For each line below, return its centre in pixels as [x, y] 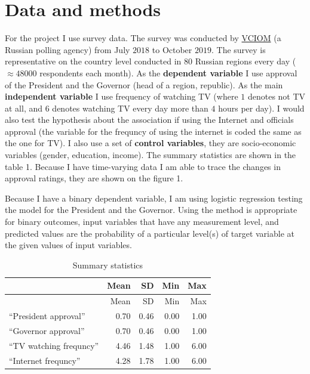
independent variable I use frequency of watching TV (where [122, 96]
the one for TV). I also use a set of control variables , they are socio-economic [151, 143]
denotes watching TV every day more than [130, 108]
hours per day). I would [261, 108]
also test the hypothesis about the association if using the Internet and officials [149, 120]
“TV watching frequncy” [54, 345]
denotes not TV [277, 96]
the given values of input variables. [68, 245]
